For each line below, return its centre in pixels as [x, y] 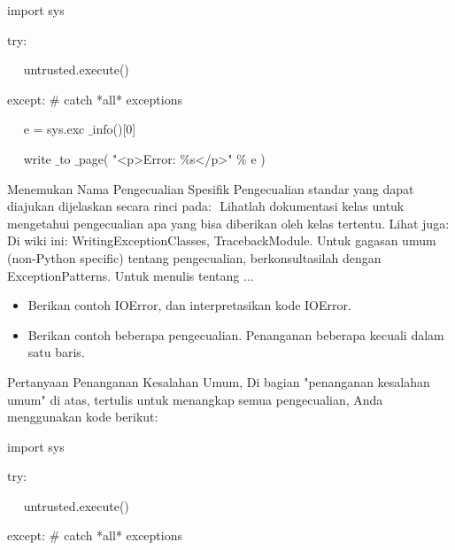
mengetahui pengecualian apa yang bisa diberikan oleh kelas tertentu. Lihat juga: [228, 223]
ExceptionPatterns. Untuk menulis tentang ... [131, 275]
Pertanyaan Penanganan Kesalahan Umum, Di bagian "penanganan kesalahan [219, 381]
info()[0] [114, 129]
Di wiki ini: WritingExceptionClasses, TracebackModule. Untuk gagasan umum [222, 240]
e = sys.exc [54, 129]
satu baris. [56, 352]
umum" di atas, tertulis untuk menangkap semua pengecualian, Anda [195, 399]
